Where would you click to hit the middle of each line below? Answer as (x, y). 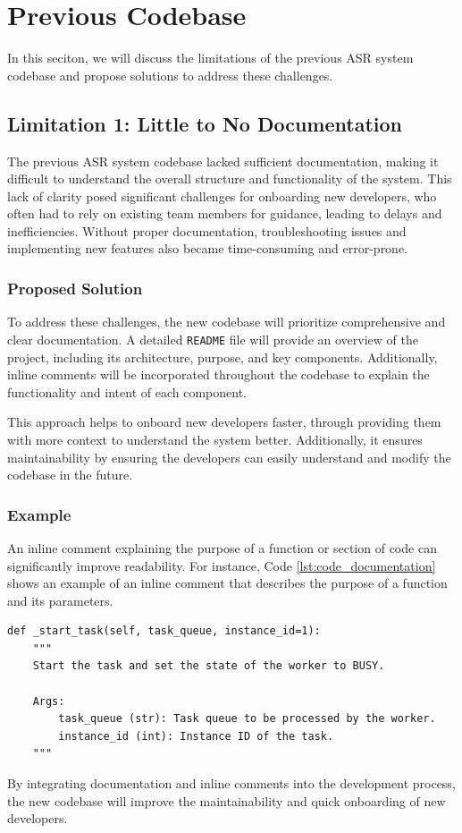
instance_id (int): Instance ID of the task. (196, 736)
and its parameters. (60, 600)
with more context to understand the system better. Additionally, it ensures (215, 439)
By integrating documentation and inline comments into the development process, (231, 783)
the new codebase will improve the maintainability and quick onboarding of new (227, 800)
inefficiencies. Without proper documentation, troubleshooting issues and (207, 230)
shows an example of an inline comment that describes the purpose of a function (227, 583)
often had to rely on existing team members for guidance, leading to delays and (225, 213)
